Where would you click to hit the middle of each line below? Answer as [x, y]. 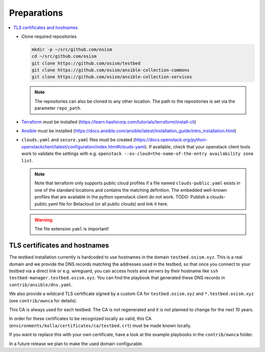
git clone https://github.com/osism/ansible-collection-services [112, 77]
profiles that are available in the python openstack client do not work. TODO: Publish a [122, 197]
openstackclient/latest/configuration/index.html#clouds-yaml [83, 147]
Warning [43, 220]
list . [27, 160]
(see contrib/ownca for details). [43, 300]
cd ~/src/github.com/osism [64, 56]
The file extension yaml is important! [72, 229]
